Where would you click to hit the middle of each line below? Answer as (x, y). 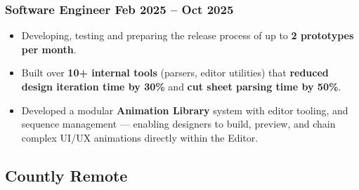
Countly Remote (66, 175)
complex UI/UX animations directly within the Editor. (140, 137)
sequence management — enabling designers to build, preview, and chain (178, 124)
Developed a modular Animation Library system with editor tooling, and (185, 110)
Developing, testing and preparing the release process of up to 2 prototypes (188, 35)
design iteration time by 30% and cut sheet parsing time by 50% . (181, 86)
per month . (49, 49)
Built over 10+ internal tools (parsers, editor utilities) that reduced (175, 73)
